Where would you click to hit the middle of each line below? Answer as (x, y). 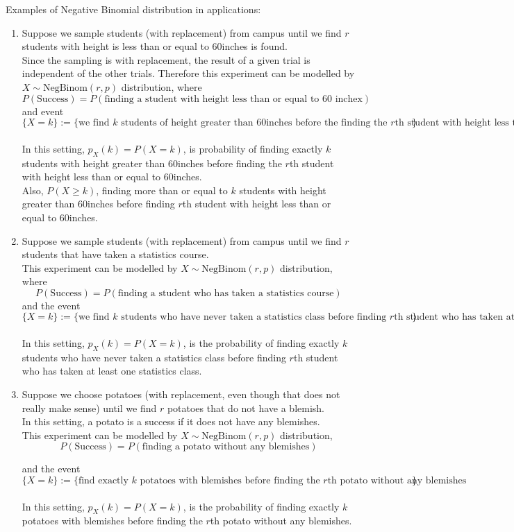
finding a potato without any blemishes (226, 447)
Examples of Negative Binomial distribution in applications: (133, 9)
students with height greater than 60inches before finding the (152, 163)
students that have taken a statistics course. (115, 254)
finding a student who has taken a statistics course (226, 293)
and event (43, 111)
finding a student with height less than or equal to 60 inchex (233, 99)
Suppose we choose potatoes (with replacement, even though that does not (181, 394)
